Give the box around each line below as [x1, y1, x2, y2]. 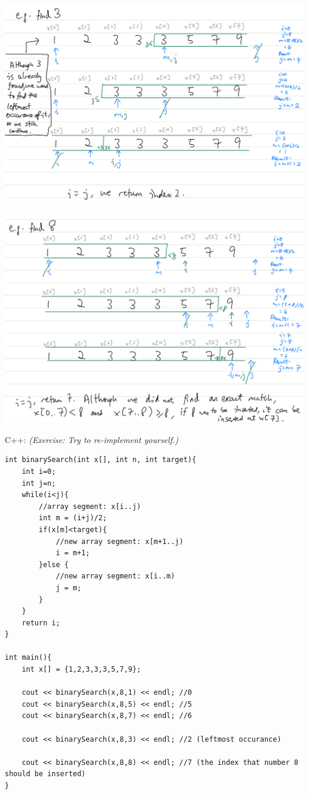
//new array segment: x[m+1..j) [55, 537, 184, 546]
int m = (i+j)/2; [39, 514, 107, 523]
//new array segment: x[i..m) [55, 572, 175, 581]
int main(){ [5, 653, 52, 662]
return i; [21, 618, 61, 627]
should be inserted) [5, 770, 86, 779]
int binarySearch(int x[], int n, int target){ [5, 455, 197, 464]
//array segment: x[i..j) [39, 502, 141, 511]
